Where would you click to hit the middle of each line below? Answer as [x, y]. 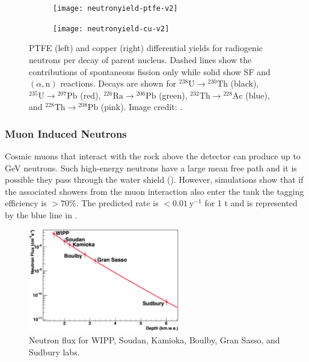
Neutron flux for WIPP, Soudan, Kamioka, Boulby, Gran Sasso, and [154, 339]
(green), [173, 95]
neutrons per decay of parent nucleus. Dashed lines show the [140, 59]
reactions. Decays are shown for [118, 83]
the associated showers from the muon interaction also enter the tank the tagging [154, 191]
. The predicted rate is [117, 203]
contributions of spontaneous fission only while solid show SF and [150, 71]
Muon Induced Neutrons [66, 133]
